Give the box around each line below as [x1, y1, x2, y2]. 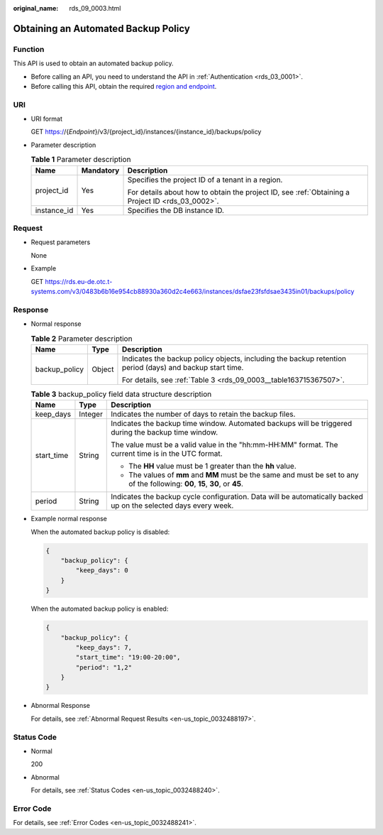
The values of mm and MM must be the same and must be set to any [128, 470, 360, 480]
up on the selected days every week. [111, 501, 234, 511]
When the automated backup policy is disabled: [30, 528, 170, 536]
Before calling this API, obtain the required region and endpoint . [30, 82, 217, 90]
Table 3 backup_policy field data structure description [30, 389, 212, 399]
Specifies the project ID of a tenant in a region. [127, 175, 283, 185]
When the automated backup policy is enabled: [30, 604, 169, 613]
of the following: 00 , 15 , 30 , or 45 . [128, 479, 244, 489]
